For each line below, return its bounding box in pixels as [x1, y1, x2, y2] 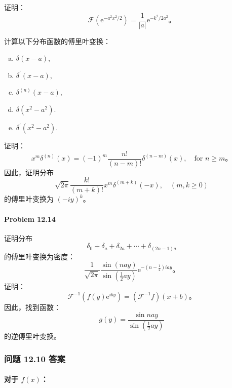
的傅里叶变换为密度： [4, 251, 75, 261]
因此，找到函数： [4, 301, 61, 312]
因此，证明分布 [4, 167, 54, 177]
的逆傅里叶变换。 [4, 331, 61, 341]
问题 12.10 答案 [4, 352, 65, 365]
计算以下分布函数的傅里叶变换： [4, 35, 110, 46]
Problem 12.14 [4, 213, 56, 224]
